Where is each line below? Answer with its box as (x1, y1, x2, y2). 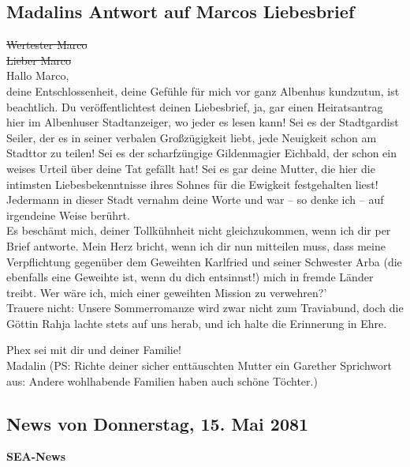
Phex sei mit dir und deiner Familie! (6, 341, 181, 358)
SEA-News (6, 448, 66, 465)
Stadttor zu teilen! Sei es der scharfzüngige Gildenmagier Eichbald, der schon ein (6, 145, 397, 161)
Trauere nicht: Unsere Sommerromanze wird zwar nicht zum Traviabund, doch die (6, 299, 404, 316)
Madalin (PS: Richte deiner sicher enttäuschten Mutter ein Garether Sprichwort (6, 357, 392, 374)
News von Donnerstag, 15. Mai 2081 (6, 411, 309, 435)
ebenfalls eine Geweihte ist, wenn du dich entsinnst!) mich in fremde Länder (6, 269, 374, 285)
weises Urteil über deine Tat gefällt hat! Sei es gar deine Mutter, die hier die (6, 160, 375, 176)
